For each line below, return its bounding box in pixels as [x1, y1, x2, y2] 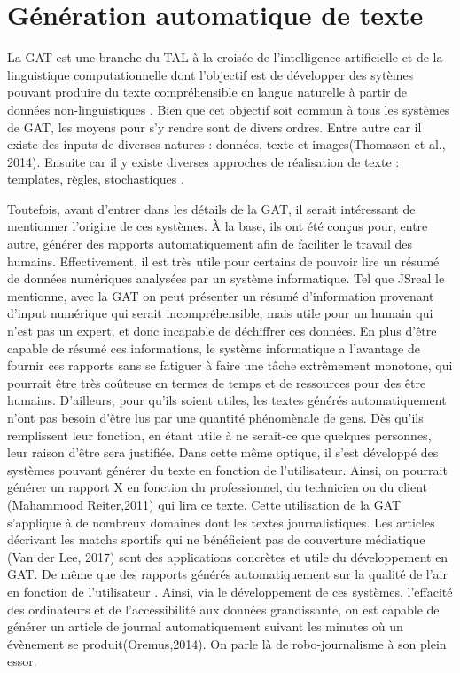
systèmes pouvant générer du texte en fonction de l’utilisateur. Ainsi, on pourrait [7, 460, 448, 479]
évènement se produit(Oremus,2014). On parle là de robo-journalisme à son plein [7, 634, 447, 653]
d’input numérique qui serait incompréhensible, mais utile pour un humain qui [7, 304, 433, 322]
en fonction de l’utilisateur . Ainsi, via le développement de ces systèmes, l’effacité [7, 582, 453, 600]
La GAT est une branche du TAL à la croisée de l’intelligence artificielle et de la [7, 48, 443, 67]
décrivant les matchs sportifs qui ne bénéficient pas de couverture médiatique [7, 530, 425, 549]
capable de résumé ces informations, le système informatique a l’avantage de [7, 338, 420, 357]
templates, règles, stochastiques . [7, 170, 184, 188]
